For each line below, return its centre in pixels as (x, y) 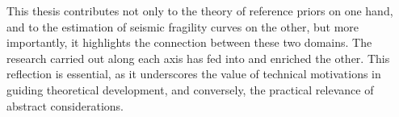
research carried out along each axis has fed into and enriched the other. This (198, 58)
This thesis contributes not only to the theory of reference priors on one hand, (200, 10)
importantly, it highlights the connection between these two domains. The (189, 42)
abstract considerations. (65, 105)
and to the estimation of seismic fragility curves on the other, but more (183, 26)
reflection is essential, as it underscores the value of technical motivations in (194, 74)
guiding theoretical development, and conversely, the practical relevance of (190, 89)
